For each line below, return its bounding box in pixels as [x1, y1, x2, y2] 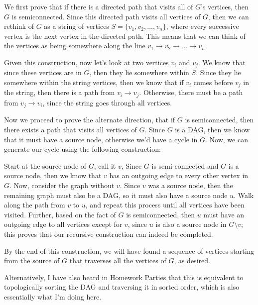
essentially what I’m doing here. [4, 291, 102, 302]
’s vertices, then [200, 1, 249, 11]
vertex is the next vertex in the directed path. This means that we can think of [4, 30, 246, 41]
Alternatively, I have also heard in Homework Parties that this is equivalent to [4, 272, 244, 282]
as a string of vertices [44, 21, 109, 31]
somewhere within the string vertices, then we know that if [4, 77, 184, 88]
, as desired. [174, 255, 210, 266]
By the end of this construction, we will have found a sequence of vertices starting [4, 245, 255, 256]
